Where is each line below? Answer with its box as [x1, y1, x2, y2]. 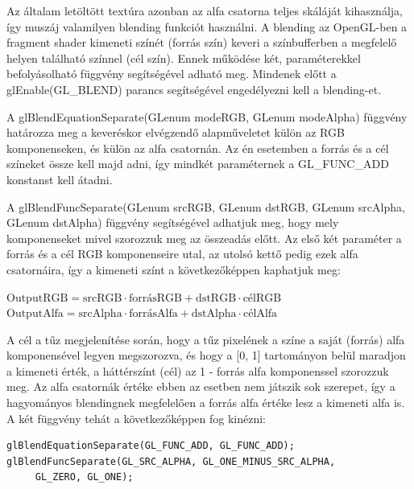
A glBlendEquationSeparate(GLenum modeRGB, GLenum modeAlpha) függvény [6, 108, 408, 125]
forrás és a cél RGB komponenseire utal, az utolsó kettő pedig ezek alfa [6, 245, 358, 262]
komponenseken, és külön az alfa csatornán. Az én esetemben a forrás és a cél [6, 139, 389, 156]
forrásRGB [129, 292, 182, 304]
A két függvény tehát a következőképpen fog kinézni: [6, 409, 266, 426]
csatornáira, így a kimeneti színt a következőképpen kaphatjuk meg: [6, 261, 341, 277]
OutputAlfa [6, 308, 64, 320]
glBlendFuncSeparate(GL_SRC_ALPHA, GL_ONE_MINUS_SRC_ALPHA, [6, 455, 336, 467]
